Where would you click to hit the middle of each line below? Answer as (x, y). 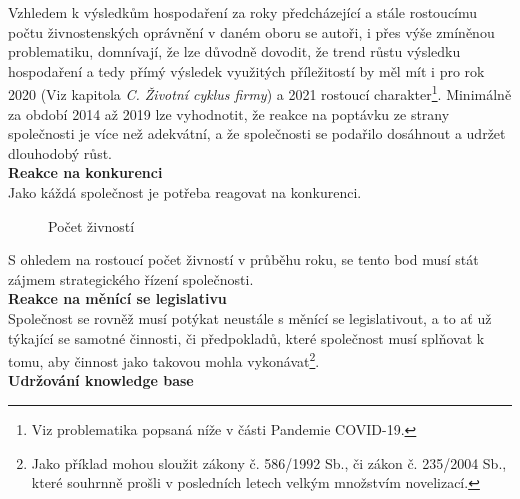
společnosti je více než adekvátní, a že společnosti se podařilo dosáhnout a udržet (257, 133)
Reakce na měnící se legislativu (117, 298)
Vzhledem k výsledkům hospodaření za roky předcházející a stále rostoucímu (243, 12)
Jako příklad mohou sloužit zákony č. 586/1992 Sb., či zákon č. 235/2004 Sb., (269, 462)
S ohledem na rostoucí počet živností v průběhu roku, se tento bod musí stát (243, 259)
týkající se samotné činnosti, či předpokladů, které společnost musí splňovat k (246, 337)
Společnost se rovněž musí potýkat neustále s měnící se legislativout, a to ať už (250, 317)
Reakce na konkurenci (85, 172)
